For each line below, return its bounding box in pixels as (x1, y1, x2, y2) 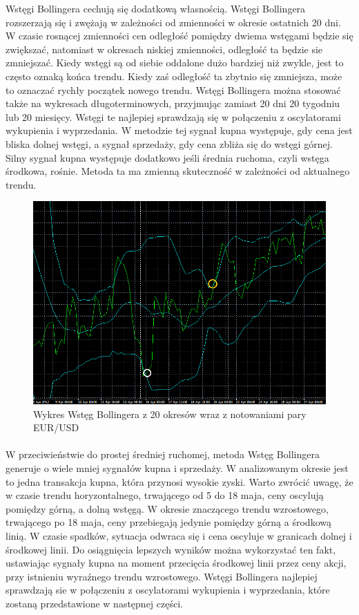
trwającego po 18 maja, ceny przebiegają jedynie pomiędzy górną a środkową (6, 515, 331, 529)
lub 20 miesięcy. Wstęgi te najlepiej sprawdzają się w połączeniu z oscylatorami (6, 109, 341, 124)
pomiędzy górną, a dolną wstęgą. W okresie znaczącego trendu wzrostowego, (6, 501, 329, 515)
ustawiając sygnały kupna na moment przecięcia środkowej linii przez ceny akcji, (6, 556, 347, 570)
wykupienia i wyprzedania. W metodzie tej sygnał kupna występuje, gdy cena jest (6, 123, 353, 138)
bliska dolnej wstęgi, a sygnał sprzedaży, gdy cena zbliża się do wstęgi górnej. (6, 136, 333, 151)
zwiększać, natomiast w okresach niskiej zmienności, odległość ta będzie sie (6, 41, 323, 56)
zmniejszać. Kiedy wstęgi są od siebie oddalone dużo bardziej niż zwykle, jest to (6, 55, 344, 70)
